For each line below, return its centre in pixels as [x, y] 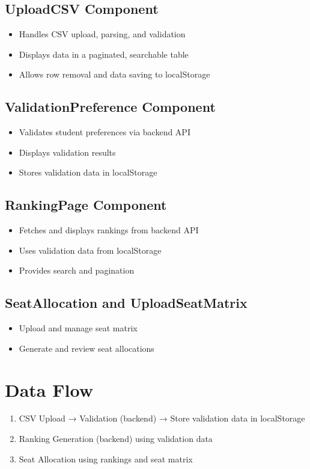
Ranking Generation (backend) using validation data [116, 439]
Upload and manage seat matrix [78, 328]
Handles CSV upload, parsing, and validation [102, 34]
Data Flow [49, 389]
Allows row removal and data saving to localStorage [114, 74]
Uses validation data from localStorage [90, 250]
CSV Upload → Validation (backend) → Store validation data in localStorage [162, 418]
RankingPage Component [86, 205]
